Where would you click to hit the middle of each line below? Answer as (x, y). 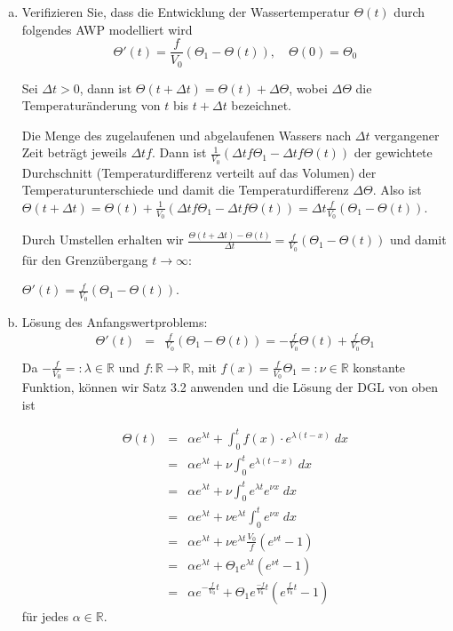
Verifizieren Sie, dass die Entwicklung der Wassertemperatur (186, 12)
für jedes (45, 615)
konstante (379, 367)
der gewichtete (393, 152)
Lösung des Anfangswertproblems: (115, 321)
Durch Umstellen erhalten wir (103, 240)
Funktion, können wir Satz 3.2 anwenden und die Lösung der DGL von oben (230, 387)
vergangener (407, 135)
